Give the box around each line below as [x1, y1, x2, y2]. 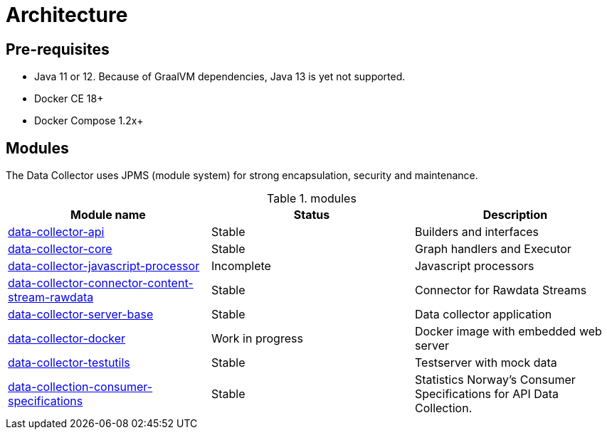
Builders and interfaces [414, 225, 539, 240]
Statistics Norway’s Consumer [414, 372, 576, 387]
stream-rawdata [8, 290, 94, 305]
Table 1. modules [267, 191, 357, 206]
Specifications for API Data [414, 387, 559, 402]
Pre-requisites [6, 40, 110, 58]
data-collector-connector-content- [8, 276, 194, 291]
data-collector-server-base [8, 307, 154, 322]
